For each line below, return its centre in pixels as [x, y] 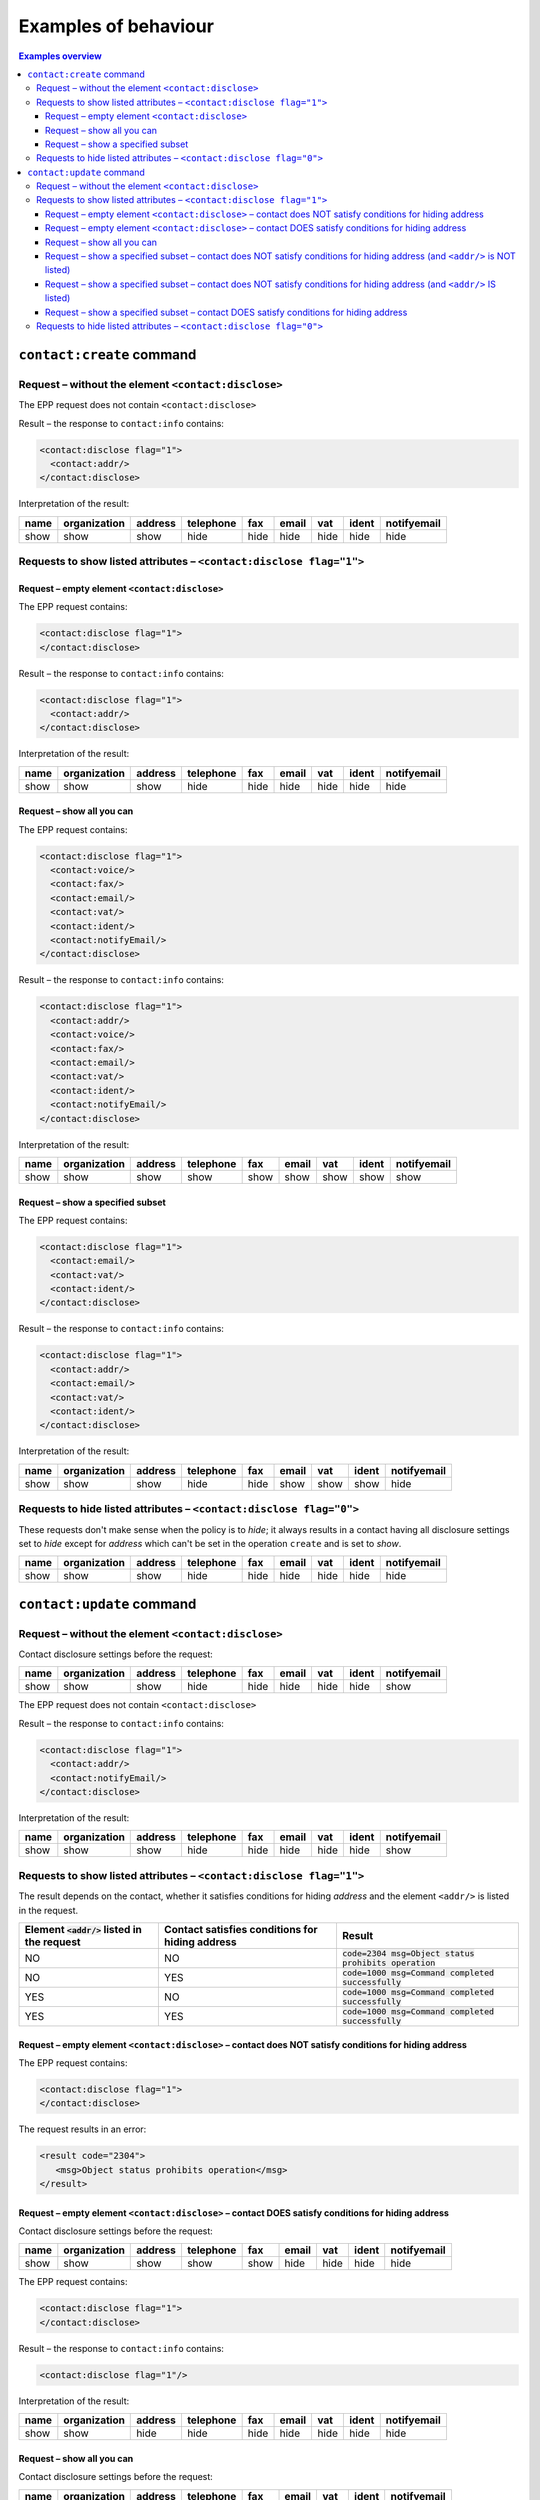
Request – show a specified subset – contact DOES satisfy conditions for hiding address [226, 312]
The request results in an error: [82, 2129]
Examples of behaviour [116, 26]
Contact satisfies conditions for [240, 1929]
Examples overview [60, 56]
